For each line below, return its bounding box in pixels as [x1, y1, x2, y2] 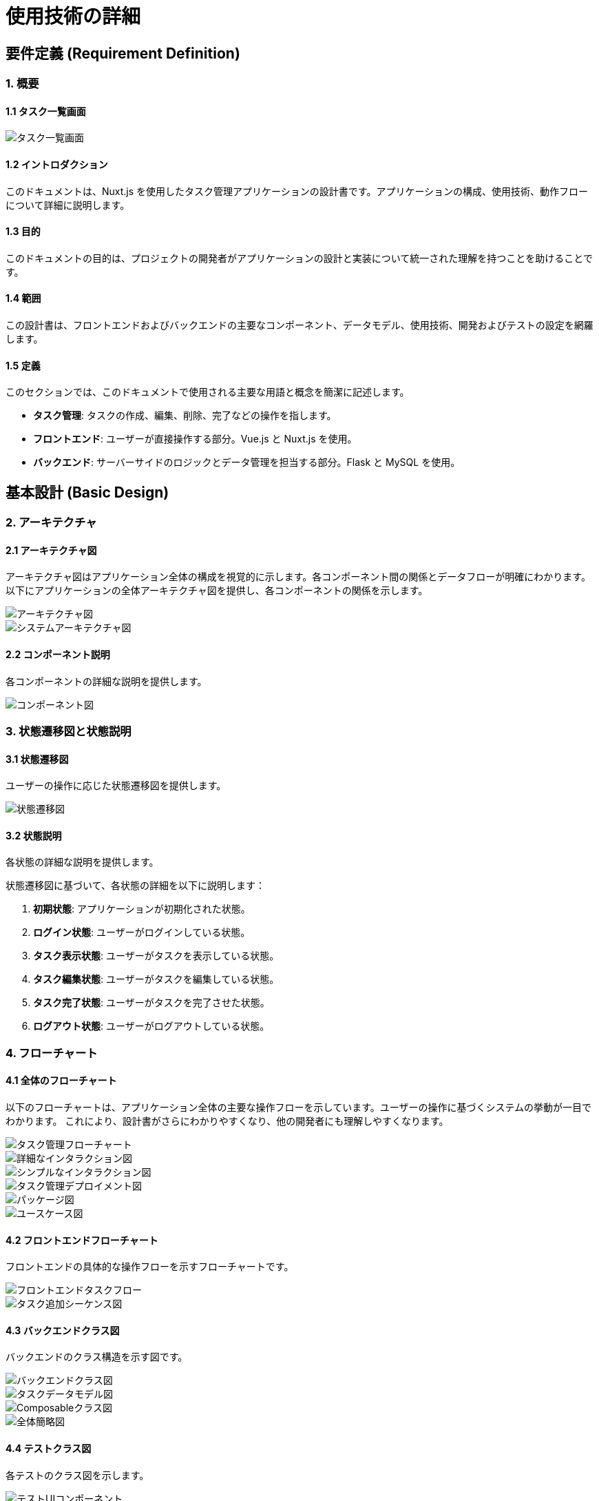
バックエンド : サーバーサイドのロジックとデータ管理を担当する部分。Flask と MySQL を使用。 [33, 456, 461, 469]
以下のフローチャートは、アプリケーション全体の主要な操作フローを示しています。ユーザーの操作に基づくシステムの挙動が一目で [6, 1101, 592, 1113]
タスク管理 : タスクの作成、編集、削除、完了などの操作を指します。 [33, 409, 337, 422]
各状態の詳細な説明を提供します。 [6, 856, 159, 868]
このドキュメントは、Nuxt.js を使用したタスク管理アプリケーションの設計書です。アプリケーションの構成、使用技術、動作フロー [6, 185, 589, 197]
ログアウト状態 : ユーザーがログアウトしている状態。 [33, 1020, 270, 1032]
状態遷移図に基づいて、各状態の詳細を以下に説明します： [6, 879, 265, 892]
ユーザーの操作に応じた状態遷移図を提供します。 [6, 779, 227, 792]
